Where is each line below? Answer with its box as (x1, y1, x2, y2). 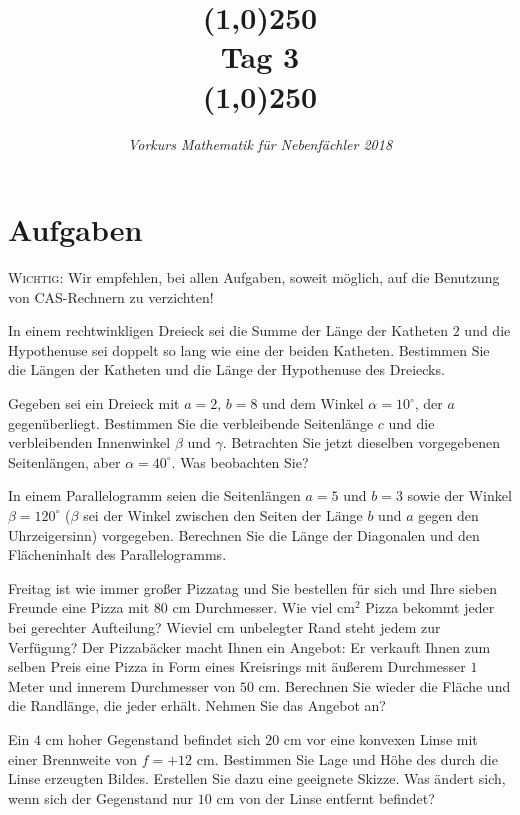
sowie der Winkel (407, 485, 512, 506)
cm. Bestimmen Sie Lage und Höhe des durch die (196, 748, 498, 769)
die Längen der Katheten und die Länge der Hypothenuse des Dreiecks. (8, 359, 445, 380)
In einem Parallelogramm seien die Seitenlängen (8, 485, 301, 506)
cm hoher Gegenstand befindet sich (45, 728, 261, 749)
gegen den (418, 504, 479, 525)
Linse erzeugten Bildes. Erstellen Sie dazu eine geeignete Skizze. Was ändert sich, (8, 768, 506, 789)
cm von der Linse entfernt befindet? (216, 787, 435, 808)
